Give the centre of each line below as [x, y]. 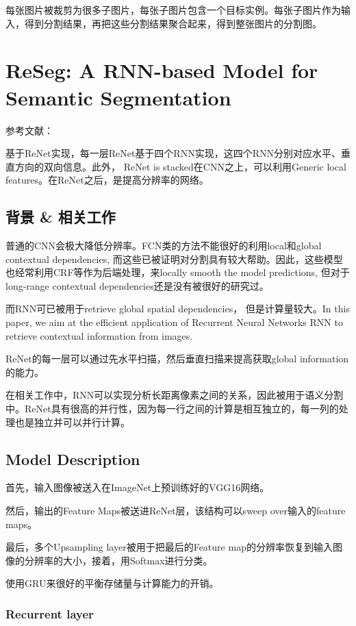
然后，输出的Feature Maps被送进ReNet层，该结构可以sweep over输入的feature [176, 510]
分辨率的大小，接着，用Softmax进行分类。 [118, 560]
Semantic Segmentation [118, 97]
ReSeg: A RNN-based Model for [162, 70]
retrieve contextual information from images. [99, 335]
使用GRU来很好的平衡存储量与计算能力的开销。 [112, 583]
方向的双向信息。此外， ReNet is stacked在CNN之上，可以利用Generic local [180, 166]
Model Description [73, 459]
